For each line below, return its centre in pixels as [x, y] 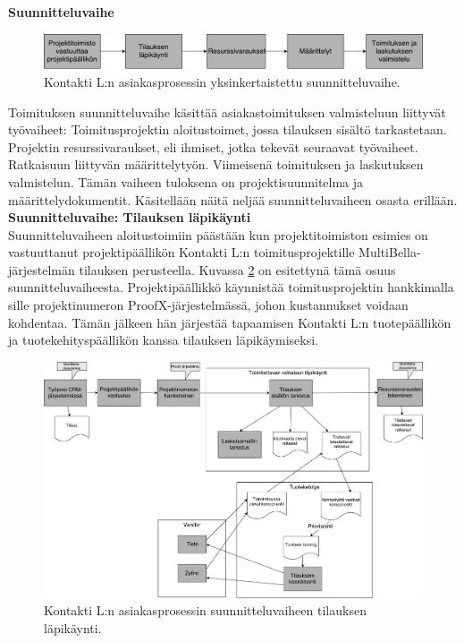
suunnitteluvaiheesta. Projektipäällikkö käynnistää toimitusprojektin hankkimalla [231, 287]
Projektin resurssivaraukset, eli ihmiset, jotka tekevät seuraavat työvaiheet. [213, 146]
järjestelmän [42, 269]
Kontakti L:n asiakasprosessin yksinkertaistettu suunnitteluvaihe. [222, 81]
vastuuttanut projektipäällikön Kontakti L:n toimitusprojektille [181, 252]
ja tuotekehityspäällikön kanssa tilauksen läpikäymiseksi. [163, 340]
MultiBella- [390, 252]
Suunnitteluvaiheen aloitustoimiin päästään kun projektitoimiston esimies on [218, 234]
